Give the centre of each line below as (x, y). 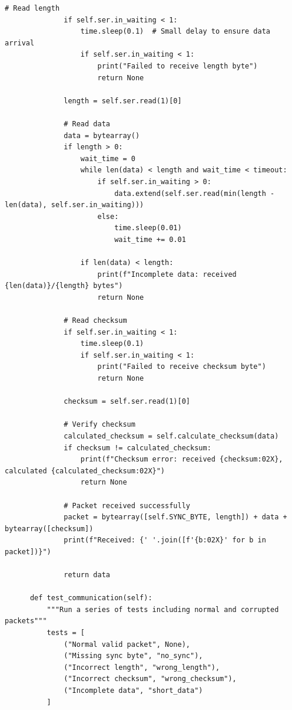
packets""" (26, 621)
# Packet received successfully (127, 505)
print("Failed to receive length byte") (177, 66)
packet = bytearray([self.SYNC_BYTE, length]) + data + (175, 517)
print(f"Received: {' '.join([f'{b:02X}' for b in (165, 540)
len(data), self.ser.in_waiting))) (74, 205)
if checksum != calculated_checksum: (137, 448)
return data (87, 575)
